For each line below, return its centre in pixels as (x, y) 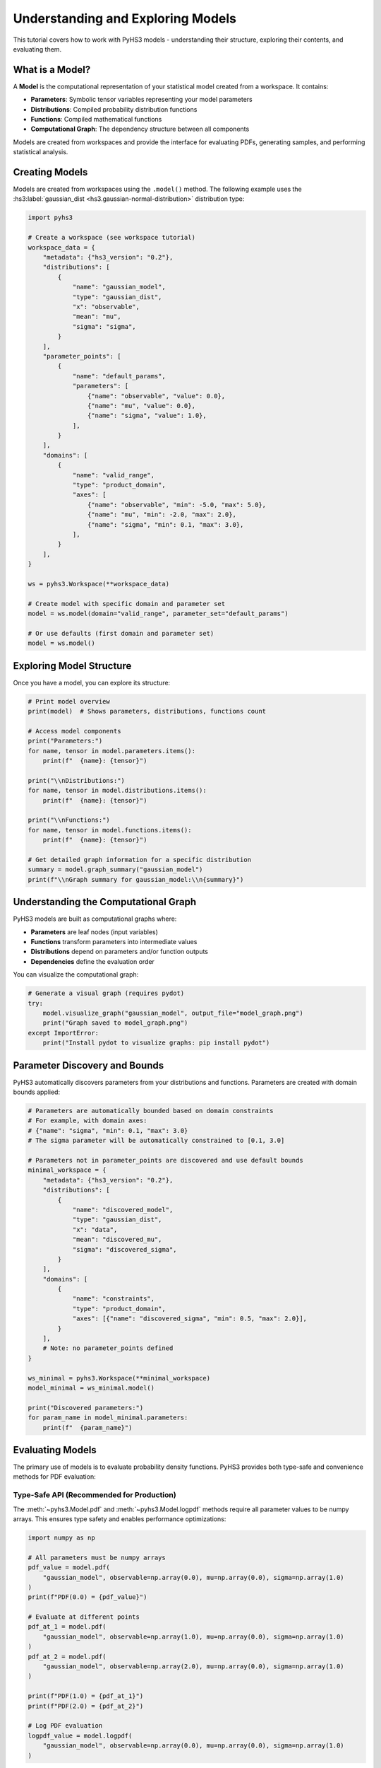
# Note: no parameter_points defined (108, 1348)
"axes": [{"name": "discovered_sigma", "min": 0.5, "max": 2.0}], (189, 1319)
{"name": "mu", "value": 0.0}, (141, 406)
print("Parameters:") (65, 741)
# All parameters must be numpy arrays (97, 1557)
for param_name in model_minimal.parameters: (108, 1418)
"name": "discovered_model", (123, 1210)
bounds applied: (36, 1092)
